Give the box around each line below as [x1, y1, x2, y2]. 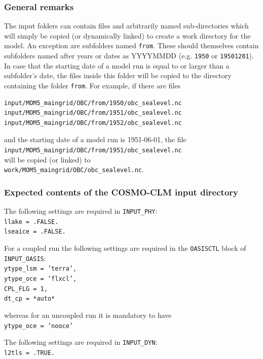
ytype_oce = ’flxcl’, [4, 275, 77, 282]
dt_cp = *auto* [4, 295, 55, 303]
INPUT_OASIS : [4, 252, 46, 263]
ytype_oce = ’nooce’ [4, 322, 73, 330]
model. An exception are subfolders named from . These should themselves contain [4, 40, 259, 51]
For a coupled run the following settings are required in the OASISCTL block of [4, 243, 246, 253]
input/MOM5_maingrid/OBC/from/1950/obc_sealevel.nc [4, 99, 182, 107]
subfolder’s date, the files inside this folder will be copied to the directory [4, 70, 232, 81]
